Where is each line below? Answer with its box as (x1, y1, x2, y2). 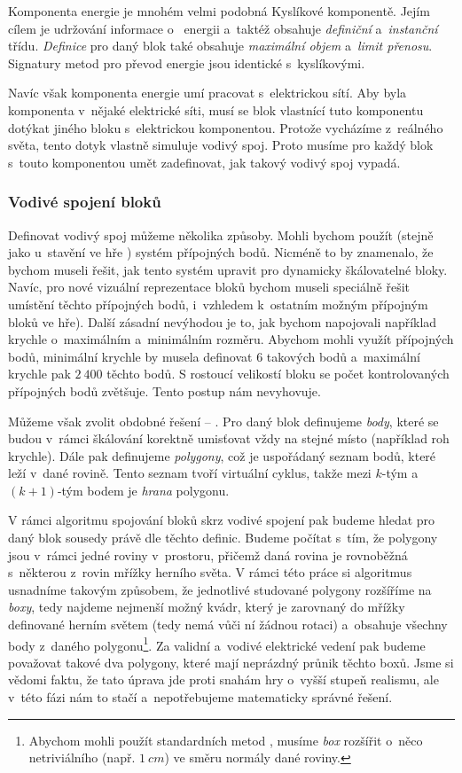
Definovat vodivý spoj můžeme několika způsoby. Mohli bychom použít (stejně (8, 225, 434, 244)
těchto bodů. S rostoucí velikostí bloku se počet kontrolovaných (106, 364, 450, 383)
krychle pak (8, 364, 71, 383)
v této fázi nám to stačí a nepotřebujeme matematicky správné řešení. (8, 688, 393, 707)
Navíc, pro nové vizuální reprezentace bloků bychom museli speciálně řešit (8, 277, 411, 296)
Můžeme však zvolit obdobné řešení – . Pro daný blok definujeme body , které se (8, 411, 439, 430)
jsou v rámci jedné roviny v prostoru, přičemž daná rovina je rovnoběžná (8, 545, 408, 564)
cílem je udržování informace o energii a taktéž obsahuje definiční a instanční (8, 19, 438, 37)
